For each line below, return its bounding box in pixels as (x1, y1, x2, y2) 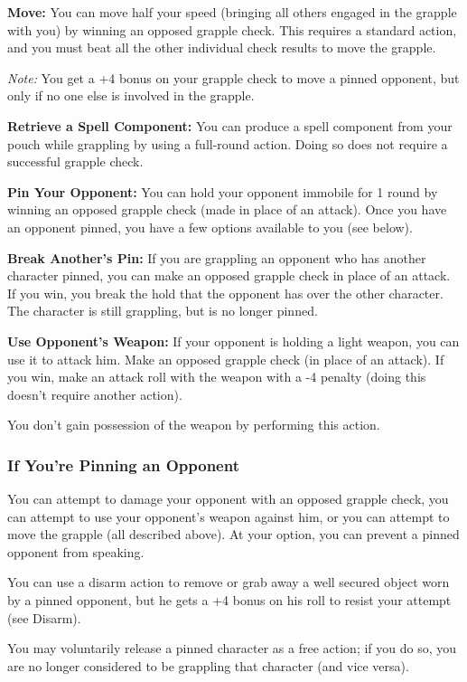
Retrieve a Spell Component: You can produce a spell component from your (7, 116, 453, 135)
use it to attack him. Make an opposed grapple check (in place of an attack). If (7, 349, 444, 368)
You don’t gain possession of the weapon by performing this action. (7, 415, 380, 434)
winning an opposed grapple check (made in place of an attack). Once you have (7, 200, 447, 219)
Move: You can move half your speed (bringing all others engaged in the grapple (7, 3, 457, 21)
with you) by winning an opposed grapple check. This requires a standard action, (7, 20, 457, 39)
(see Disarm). (7, 608, 81, 627)
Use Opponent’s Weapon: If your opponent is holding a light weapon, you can (7, 331, 460, 350)
